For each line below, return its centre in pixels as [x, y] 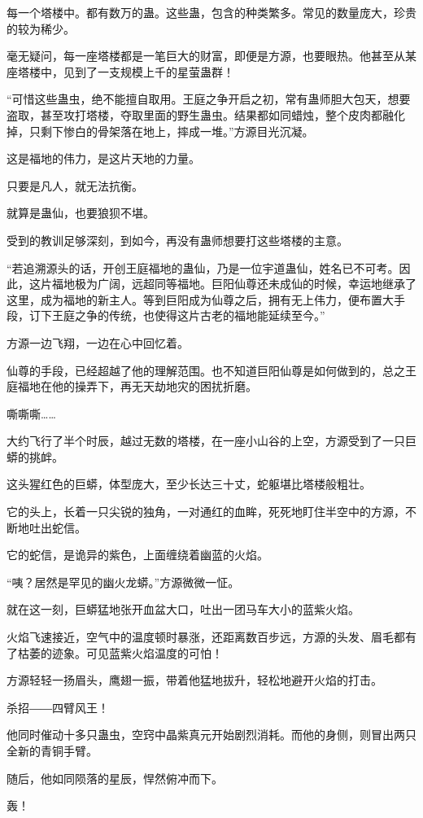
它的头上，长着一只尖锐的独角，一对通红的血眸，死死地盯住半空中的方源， [206, 512]
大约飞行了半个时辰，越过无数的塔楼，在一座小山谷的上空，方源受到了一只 [206, 441]
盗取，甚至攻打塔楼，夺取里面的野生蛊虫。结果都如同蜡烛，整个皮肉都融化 [206, 114]
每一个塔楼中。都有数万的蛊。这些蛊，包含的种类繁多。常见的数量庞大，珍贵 [211, 12]
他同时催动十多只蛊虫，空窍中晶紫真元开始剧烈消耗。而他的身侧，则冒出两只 [211, 735]
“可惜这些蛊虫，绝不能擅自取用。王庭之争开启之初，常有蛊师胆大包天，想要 [209, 99]
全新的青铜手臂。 [52, 750]
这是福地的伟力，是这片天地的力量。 [103, 158]
